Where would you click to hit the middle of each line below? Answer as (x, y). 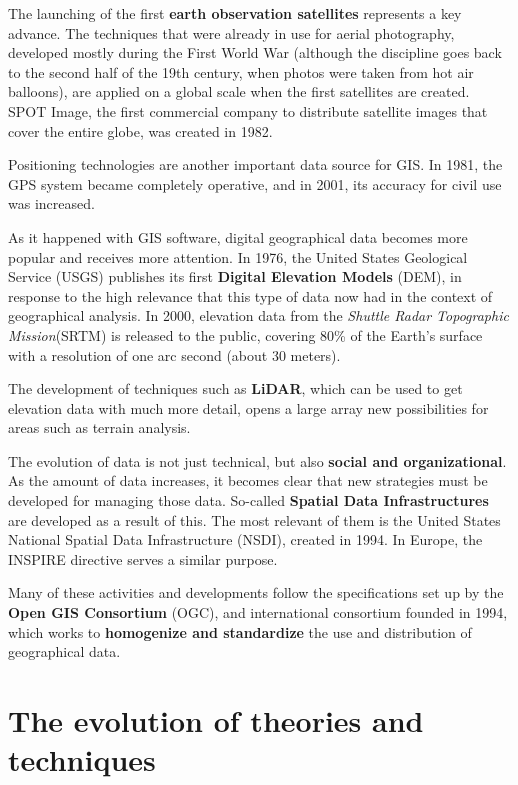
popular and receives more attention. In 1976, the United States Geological (238, 256)
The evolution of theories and (216, 720)
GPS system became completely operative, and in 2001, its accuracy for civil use (255, 183)
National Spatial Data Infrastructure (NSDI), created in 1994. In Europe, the (245, 539)
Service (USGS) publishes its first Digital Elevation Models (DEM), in (235, 276)
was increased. (51, 203)
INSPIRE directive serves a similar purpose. (143, 558)
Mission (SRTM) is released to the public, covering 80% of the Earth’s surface (245, 334)
